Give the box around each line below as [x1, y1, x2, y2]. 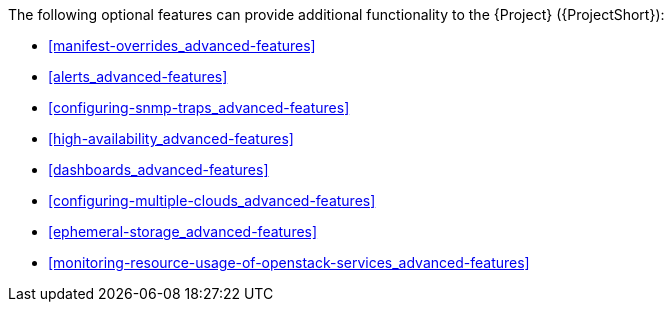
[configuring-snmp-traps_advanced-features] [48, 99, 350, 116]
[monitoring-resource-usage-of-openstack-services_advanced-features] [48, 254, 530, 271]
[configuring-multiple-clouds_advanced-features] [48, 192, 376, 209]
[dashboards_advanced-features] [48, 161, 269, 178]
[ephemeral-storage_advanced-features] [48, 223, 318, 240]
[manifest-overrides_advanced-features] [48, 37, 316, 54]
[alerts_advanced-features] [48, 68, 228, 85]
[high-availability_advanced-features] [48, 130, 294, 147]
